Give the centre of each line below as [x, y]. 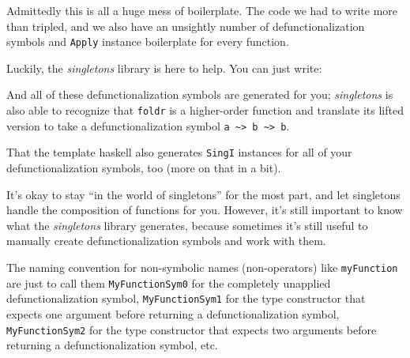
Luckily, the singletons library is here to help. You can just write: [164, 68]
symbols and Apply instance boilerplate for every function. [148, 41]
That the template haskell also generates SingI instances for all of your [179, 152]
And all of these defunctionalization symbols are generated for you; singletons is [200, 94]
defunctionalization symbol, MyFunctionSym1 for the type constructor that [186, 298]
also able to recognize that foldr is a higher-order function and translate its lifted [205, 110]
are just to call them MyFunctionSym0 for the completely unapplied [169, 283]
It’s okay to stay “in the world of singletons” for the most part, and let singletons [203, 194]
